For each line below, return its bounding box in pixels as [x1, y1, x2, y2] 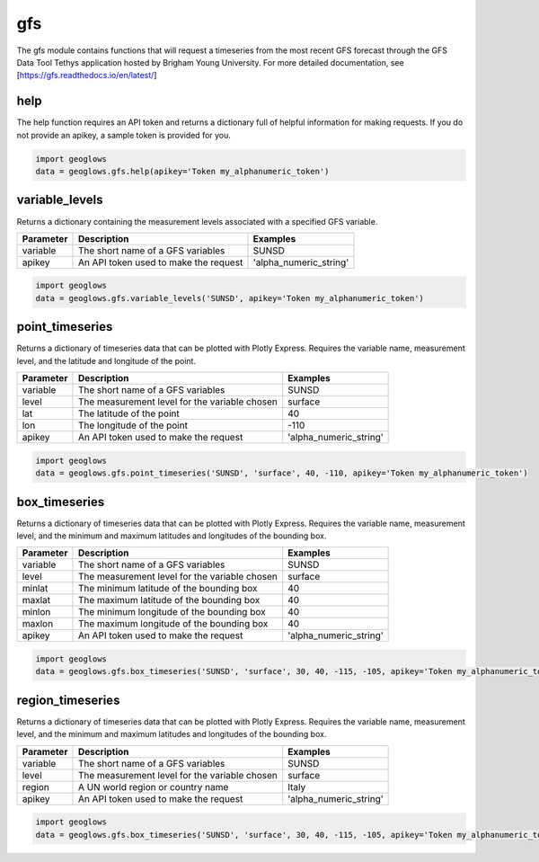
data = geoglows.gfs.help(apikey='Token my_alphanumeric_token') [35, 166, 330, 176]
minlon [22, 606, 51, 618]
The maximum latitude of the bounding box [77, 594, 261, 607]
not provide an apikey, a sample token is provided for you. [16, 129, 231, 140]
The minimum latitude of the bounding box [77, 582, 258, 595]
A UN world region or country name [77, 780, 229, 793]
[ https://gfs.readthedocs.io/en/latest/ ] [16, 70, 157, 81]
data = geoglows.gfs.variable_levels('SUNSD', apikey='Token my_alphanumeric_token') [35, 293, 424, 303]
